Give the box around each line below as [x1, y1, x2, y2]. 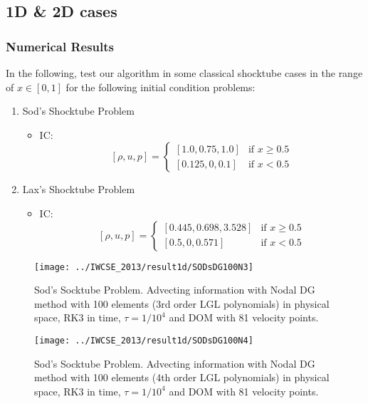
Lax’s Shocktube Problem [22, 182, 135, 197]
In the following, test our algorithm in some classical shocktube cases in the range [6, 66, 363, 80]
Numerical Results [6, 37, 115, 55]
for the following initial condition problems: [65, 79, 256, 94]
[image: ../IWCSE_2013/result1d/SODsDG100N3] [34, 261, 253, 272]
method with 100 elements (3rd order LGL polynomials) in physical [34, 296, 330, 311]
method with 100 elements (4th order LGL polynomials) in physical [34, 370, 330, 385]
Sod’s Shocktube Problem [22, 103, 135, 118]
